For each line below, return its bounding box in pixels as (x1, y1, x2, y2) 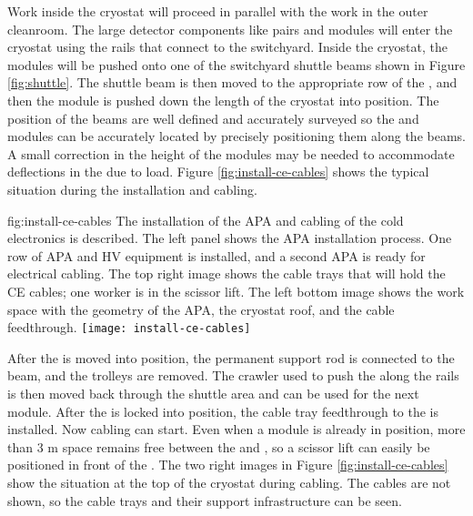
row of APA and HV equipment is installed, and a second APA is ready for (7, 246, 426, 265)
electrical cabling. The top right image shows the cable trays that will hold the (7, 264, 446, 283)
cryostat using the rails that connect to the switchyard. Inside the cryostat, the (7, 37, 448, 56)
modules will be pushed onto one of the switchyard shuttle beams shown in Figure (7, 55, 466, 74)
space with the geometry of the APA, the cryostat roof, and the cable (7, 299, 395, 319)
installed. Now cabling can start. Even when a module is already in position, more (7, 420, 466, 439)
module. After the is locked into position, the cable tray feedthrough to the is (7, 401, 439, 420)
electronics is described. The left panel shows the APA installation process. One (7, 228, 452, 248)
